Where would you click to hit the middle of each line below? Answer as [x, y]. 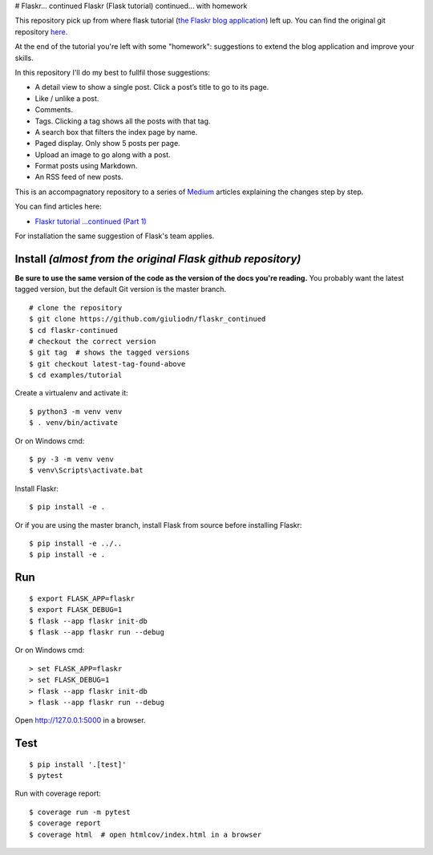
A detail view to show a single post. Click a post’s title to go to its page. [152, 87]
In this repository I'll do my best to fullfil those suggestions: [112, 72]
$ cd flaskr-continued [74, 330]
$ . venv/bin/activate [74, 423]
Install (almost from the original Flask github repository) [158, 259]
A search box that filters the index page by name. [116, 132]
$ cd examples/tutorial [76, 375]
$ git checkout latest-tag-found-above [107, 364]
